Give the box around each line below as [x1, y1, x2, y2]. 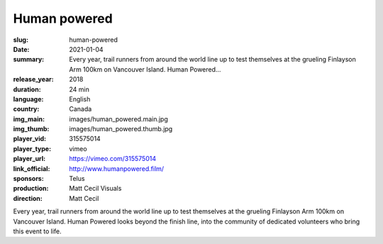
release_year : [13, 75, 55, 84]
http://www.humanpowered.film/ [69, 164, 165, 173]
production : [13, 184, 49, 193]
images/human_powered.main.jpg [69, 114, 168, 123]
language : [13, 94, 44, 103]
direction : [13, 194, 43, 202]
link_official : [13, 164, 50, 173]
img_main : [13, 114, 45, 123]
